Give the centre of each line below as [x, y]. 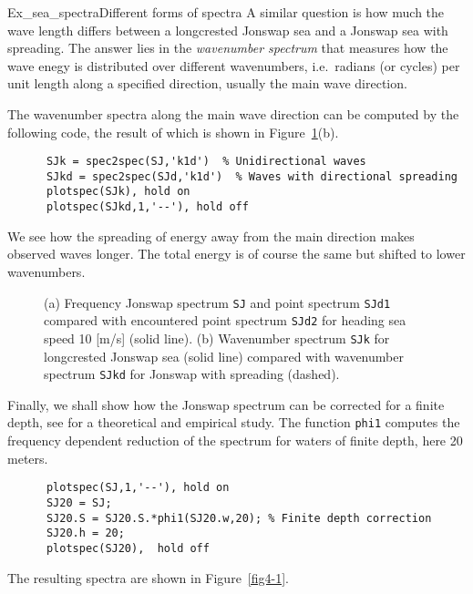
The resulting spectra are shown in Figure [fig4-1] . [148, 577]
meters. [28, 458]
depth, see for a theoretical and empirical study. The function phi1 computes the [234, 422]
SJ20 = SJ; [79, 502]
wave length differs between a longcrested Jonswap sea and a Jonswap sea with [228, 30]
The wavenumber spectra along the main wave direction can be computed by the [233, 113]
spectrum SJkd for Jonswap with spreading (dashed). [192, 374]
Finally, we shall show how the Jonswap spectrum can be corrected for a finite [226, 404]
